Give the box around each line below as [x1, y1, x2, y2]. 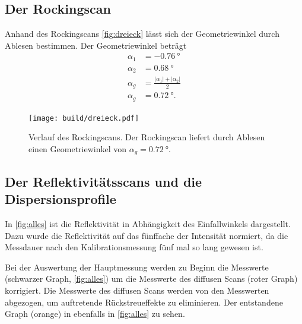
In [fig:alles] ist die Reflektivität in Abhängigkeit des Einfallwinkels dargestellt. [5, 217, 291, 229]
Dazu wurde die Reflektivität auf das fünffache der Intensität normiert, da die [5, 229, 288, 241]
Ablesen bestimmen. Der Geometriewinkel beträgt [5, 39, 187, 51]
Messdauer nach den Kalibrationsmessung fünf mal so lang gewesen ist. [5, 241, 263, 253]
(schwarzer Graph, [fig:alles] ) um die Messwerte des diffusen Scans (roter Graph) [5, 272, 298, 285]
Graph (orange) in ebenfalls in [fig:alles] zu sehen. [5, 307, 185, 320]
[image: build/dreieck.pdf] [28, 114, 139, 122]
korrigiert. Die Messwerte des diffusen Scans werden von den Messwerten [5, 284, 269, 296]
